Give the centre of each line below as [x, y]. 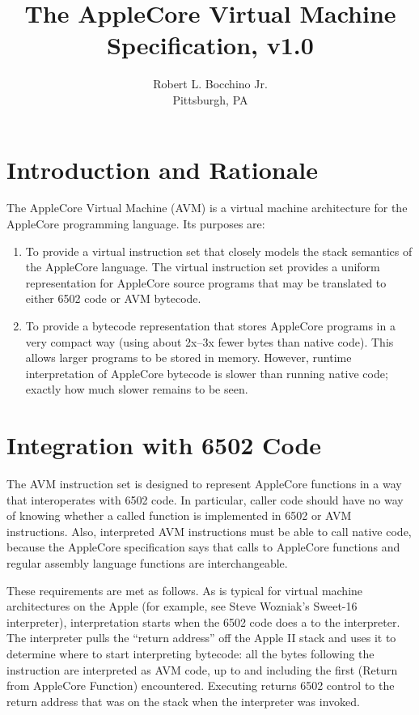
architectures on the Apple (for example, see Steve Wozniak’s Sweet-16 [182, 606]
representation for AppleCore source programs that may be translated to [206, 282]
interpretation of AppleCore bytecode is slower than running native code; [207, 373]
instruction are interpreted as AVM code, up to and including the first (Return [202, 669]
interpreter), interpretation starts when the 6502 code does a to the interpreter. [203, 621]
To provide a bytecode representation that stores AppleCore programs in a [210, 326]
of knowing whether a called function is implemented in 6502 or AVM [179, 515]
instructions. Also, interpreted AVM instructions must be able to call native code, [209, 531]
